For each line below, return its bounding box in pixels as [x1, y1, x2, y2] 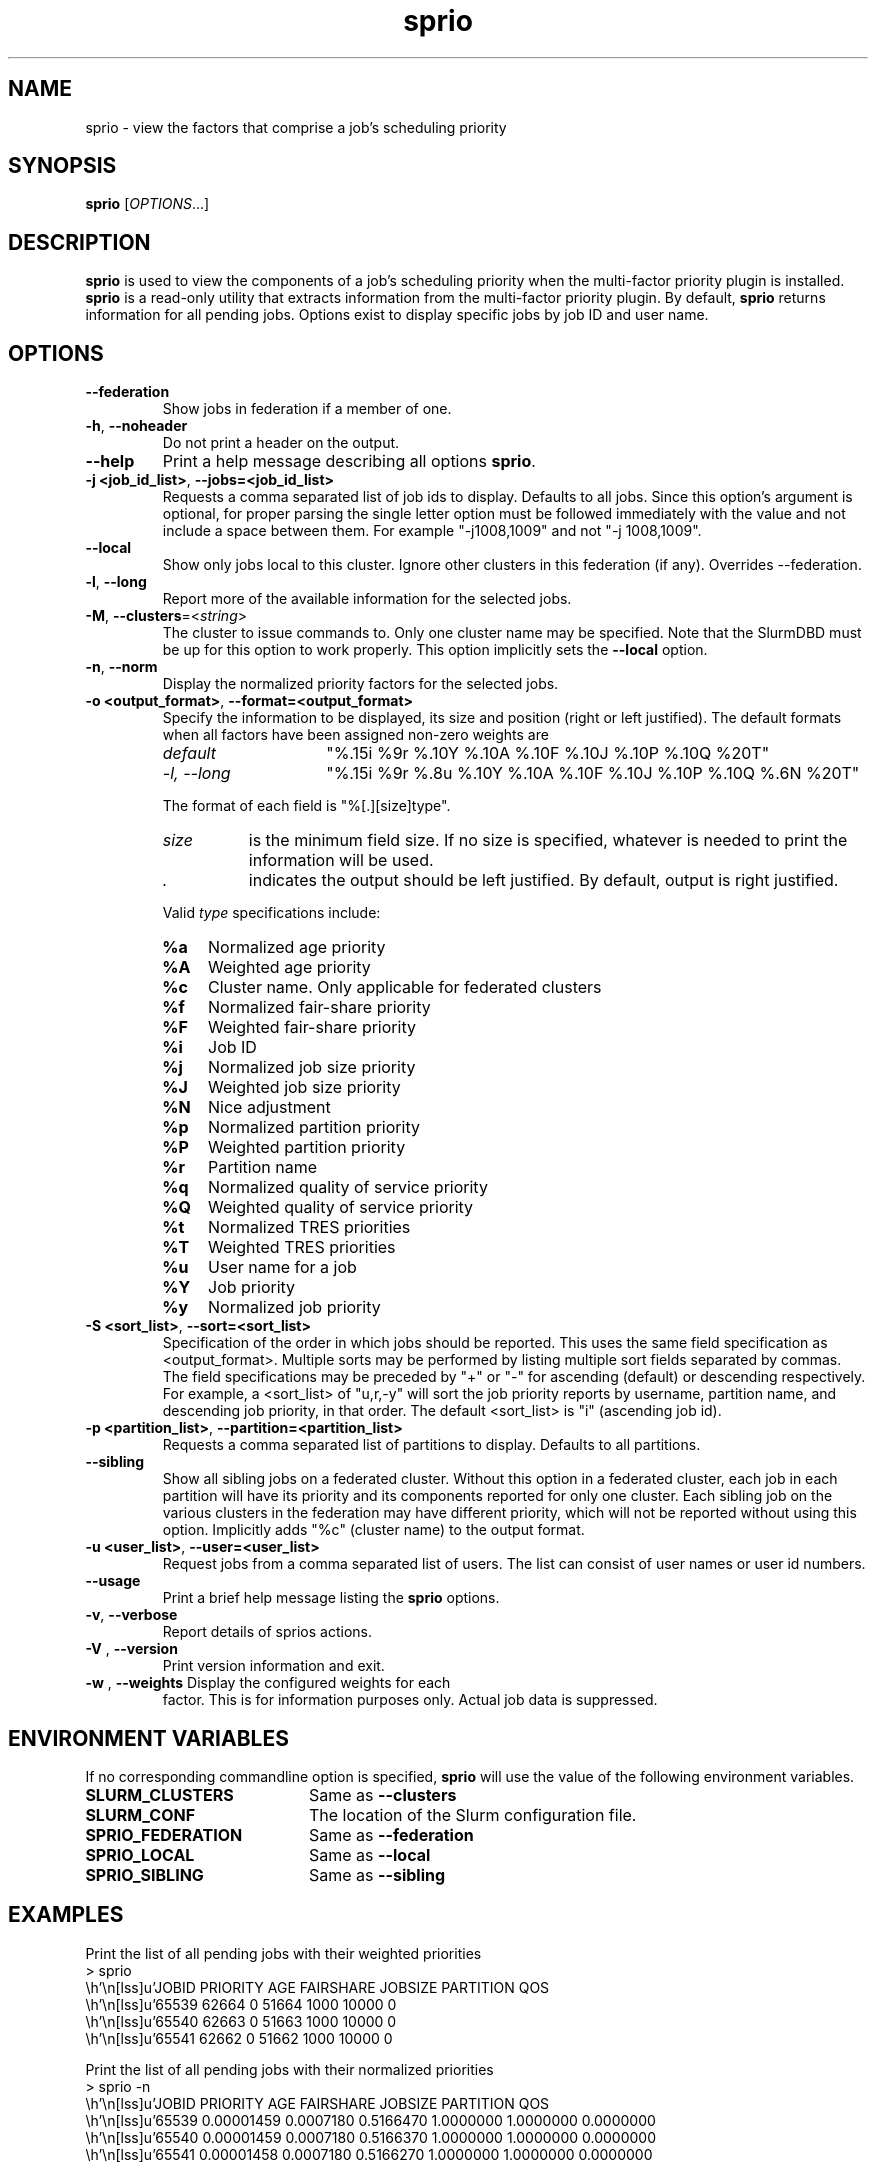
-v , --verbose [85, 1606, 178, 1624]
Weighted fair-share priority [208, 1017, 416, 1038]
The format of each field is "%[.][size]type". [162, 797, 451, 815]
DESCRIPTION [8, 229, 151, 255]
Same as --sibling [308, 1864, 446, 1885]
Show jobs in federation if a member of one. [162, 400, 452, 418]
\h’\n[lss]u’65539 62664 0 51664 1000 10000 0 [85, 1995, 397, 2013]
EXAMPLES [8, 1902, 124, 1928]
